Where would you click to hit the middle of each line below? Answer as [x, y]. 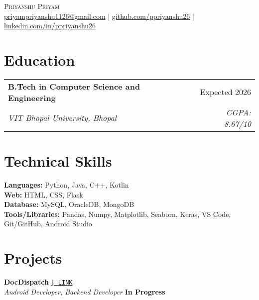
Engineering [32, 98]
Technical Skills [58, 161]
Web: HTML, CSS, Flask [44, 194]
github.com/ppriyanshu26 [151, 16]
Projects [33, 258]
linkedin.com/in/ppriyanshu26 [50, 26]
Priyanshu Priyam [32, 6]
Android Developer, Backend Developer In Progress [85, 291]
